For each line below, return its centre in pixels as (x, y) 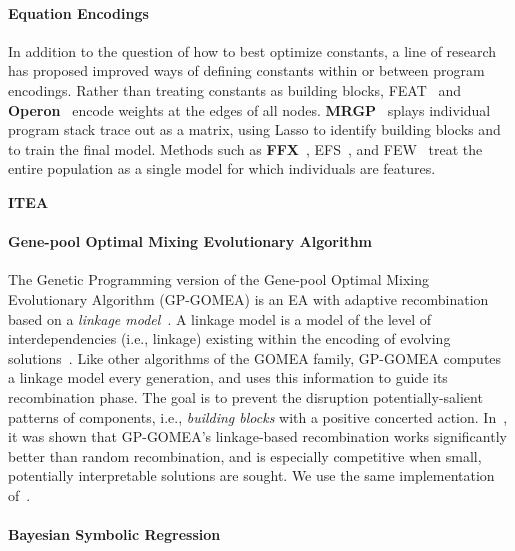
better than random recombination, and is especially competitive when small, (245, 455)
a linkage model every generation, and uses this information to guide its (228, 377)
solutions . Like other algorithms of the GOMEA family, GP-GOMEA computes (255, 357)
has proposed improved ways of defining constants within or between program (246, 70)
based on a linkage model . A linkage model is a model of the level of (220, 318)
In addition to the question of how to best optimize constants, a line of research (252, 50)
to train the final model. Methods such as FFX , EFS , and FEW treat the (245, 148)
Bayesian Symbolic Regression (114, 534)
